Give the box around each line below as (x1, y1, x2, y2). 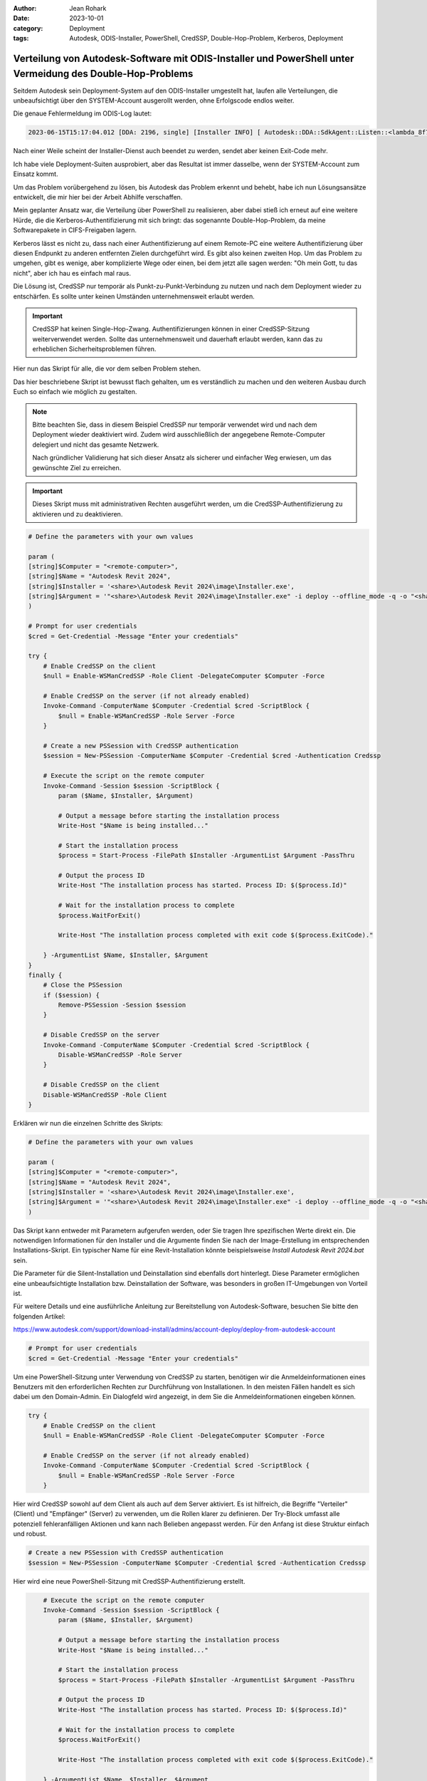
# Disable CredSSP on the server (43, 1031, 160, 1039)
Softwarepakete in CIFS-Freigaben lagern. (13, 226, 137, 234)
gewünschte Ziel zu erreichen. (32, 463, 122, 472)
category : (13, 24, 43, 32)
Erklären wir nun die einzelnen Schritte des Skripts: (13, 1118, 163, 1127)
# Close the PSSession (43, 981, 122, 990)
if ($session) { (43, 991, 100, 999)
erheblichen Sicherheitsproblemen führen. (32, 345, 157, 353)
